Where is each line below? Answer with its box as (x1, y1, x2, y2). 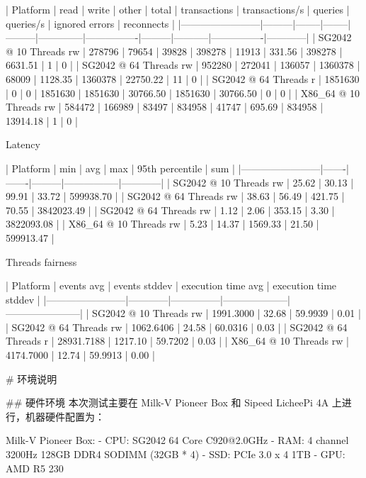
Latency (6, 137, 40, 152)
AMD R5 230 (6, 460, 64, 475)
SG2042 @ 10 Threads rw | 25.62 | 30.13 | (173, 174, 354, 189)
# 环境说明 (6, 371, 57, 386)
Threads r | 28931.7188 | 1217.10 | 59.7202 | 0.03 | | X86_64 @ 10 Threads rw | (6, 333, 349, 348)
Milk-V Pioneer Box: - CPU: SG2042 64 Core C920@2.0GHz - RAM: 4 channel (6, 433, 349, 448)
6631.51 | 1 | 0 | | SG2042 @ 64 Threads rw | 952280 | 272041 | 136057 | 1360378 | (6, 57, 360, 72)
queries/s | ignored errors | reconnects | (6, 16, 175, 30)
